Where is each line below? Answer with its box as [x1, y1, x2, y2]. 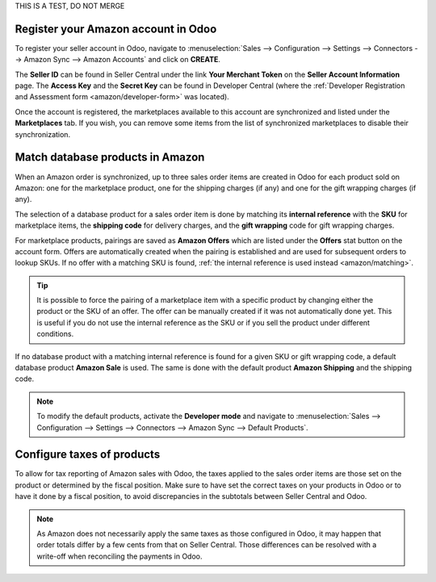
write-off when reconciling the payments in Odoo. [36, 551, 203, 561]
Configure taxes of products [15, 448, 161, 462]
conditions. [36, 329, 74, 339]
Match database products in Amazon [15, 150, 205, 165]
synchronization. [15, 129, 71, 139]
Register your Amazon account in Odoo [15, 22, 217, 36]
